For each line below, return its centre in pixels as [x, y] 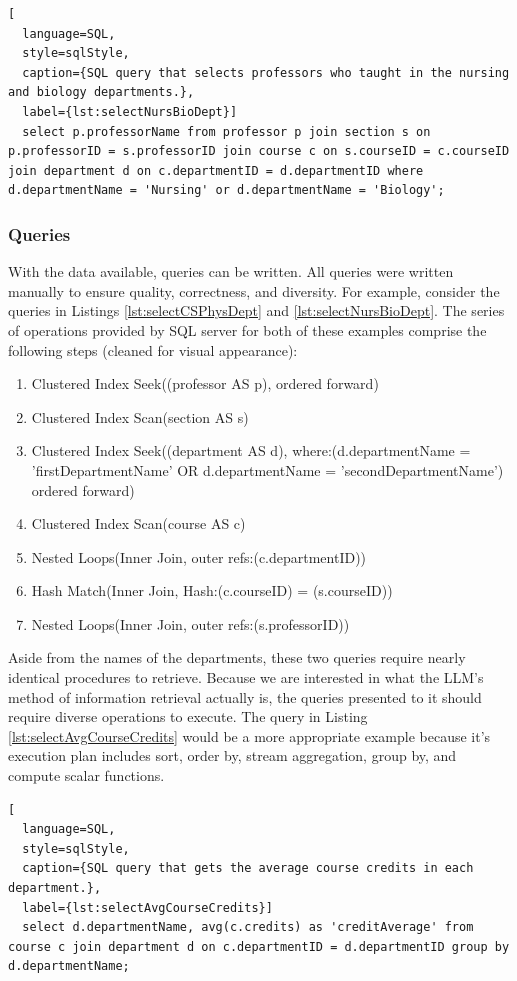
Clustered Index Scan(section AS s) [140, 416]
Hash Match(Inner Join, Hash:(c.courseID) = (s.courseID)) [212, 590]
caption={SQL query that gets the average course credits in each [248, 868]
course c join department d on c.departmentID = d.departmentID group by [259, 946]
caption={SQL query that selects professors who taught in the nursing [266, 72]
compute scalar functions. [86, 775]
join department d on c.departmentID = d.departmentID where [216, 170]
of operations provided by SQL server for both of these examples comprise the [247, 329]
